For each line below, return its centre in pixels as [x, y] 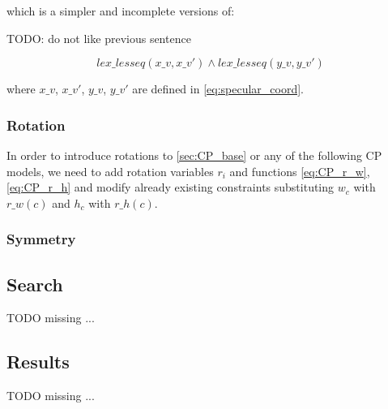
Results [38, 362]
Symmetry [41, 239]
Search [35, 284]
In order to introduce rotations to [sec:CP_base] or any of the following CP [194, 155]
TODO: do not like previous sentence [99, 38]
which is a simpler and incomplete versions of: [121, 11]
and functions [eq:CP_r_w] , [300, 171]
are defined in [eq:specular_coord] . [218, 89]
